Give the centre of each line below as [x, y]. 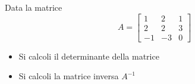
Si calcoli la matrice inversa [69, 76]
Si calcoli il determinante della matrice [89, 56]
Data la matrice [34, 7]
